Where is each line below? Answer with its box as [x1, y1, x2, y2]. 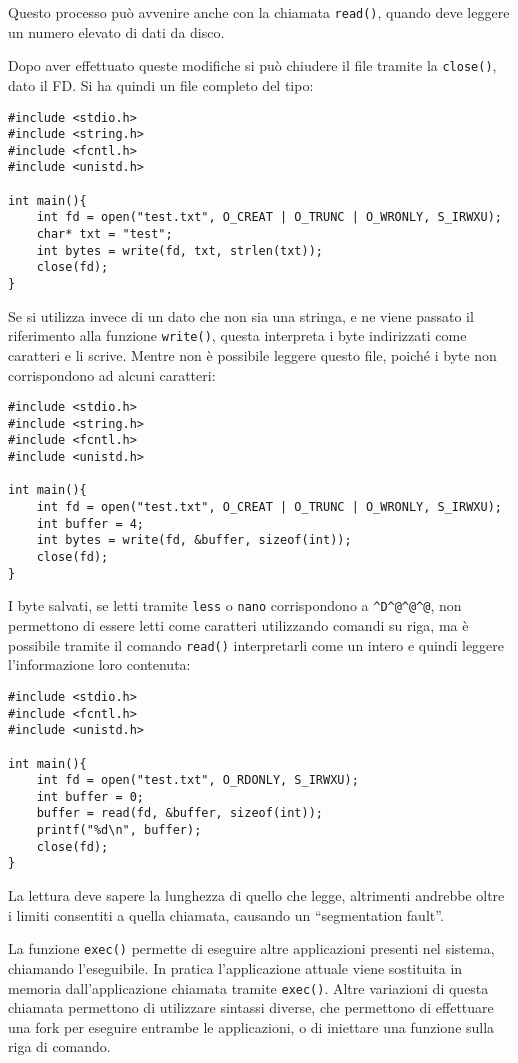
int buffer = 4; [36, 516, 145, 531]
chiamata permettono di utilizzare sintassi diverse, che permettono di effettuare [8, 997, 494, 1018]
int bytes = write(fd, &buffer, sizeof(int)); [36, 533, 352, 548]
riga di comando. [8, 1036, 111, 1057]
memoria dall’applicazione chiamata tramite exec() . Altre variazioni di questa [8, 977, 489, 998]
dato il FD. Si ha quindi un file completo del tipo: [8, 74, 314, 95]
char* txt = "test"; [36, 227, 173, 242]
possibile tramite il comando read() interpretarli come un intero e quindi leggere [8, 634, 505, 655]
